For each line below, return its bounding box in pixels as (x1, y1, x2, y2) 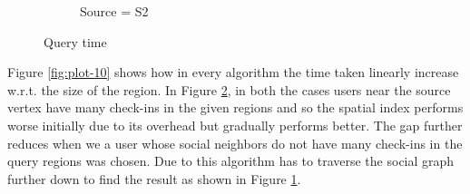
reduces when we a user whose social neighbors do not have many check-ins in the (7, 133, 463, 152)
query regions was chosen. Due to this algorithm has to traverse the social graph (7, 151, 455, 170)
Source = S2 (80, 2, 149, 20)
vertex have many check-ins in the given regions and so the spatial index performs (7, 98, 464, 117)
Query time (44, 32, 107, 51)
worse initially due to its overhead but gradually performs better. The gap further (7, 115, 463, 134)
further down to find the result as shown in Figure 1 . (7, 169, 301, 188)
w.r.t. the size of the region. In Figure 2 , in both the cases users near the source (7, 80, 451, 99)
